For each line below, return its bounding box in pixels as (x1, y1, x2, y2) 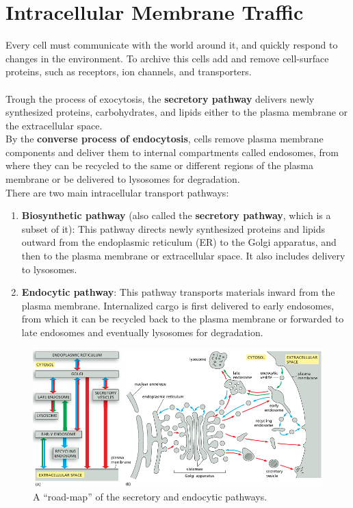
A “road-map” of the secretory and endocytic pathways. (33, 490, 267, 504)
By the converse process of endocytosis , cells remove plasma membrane (5, 131, 324, 146)
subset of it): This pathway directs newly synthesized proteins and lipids (21, 221, 326, 236)
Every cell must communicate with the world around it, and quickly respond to (5, 38, 338, 52)
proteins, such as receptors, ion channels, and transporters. (5, 64, 252, 79)
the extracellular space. (5, 118, 103, 132)
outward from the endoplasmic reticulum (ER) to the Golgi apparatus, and (21, 235, 337, 249)
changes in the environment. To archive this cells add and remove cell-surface (5, 51, 329, 65)
